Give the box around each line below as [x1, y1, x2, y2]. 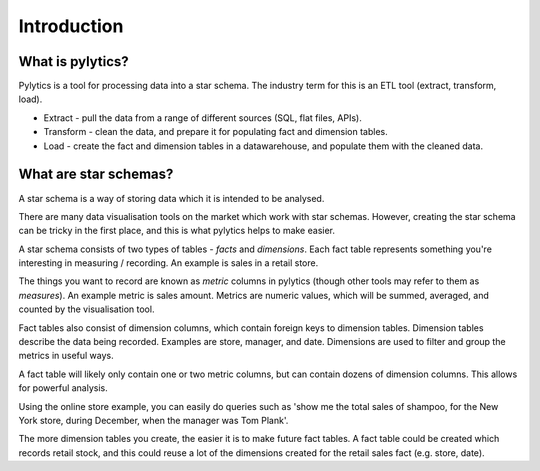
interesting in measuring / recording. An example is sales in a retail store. [18, 257, 319, 269]
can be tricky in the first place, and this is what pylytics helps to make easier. [18, 225, 335, 237]
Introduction [18, 15, 124, 37]
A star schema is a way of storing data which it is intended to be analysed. [18, 192, 325, 204]
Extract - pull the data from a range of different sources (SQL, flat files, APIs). [43, 111, 362, 124]
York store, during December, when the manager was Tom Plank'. [18, 415, 289, 426]
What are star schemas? [18, 166, 174, 183]
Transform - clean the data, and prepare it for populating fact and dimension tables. [43, 126, 389, 138]
